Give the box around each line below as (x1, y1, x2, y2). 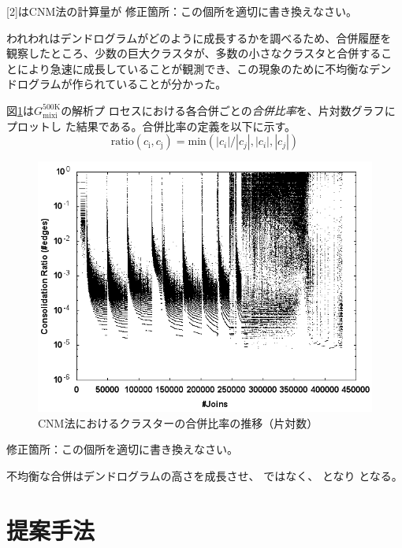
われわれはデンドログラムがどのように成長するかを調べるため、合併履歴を (6, 29, 392, 46)
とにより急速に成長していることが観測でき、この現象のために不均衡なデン (6, 60, 392, 76)
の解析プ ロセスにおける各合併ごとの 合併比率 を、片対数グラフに (61, 102, 396, 118)
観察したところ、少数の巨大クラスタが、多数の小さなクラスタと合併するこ (6, 45, 393, 61)
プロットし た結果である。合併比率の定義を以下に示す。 (6, 117, 296, 134)
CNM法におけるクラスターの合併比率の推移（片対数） (38, 414, 318, 431)
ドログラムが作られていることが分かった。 (6, 76, 227, 92)
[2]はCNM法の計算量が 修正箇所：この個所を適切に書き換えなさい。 (6, 3, 357, 19)
